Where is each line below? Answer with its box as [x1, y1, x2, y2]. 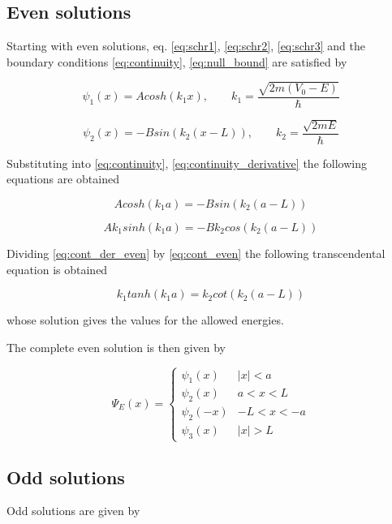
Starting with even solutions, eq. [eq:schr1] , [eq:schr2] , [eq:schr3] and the [6, 37, 366, 54]
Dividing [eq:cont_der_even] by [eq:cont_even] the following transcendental [6, 245, 386, 261]
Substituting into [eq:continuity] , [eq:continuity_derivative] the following [6, 154, 367, 171]
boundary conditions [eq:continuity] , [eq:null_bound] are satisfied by [6, 53, 347, 70]
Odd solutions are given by [6, 502, 140, 519]
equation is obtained [6, 260, 108, 277]
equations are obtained [6, 170, 119, 187]
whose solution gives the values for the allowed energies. [6, 311, 284, 329]
